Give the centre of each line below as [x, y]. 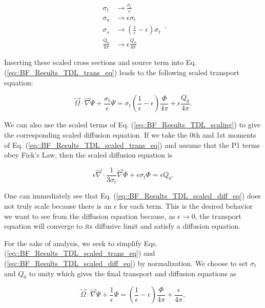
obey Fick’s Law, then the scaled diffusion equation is [88, 155]
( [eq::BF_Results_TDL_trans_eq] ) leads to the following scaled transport [122, 72]
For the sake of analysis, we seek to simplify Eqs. [81, 243]
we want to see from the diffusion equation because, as [90, 216]
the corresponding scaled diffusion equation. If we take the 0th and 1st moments [130, 135]
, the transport [218, 216]
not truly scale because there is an [58, 205]
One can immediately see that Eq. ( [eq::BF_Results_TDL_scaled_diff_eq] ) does [132, 196]
